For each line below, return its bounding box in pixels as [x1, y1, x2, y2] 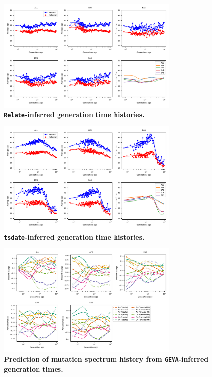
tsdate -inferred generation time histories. [4, 231, 145, 242]
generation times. [4, 363, 63, 374]
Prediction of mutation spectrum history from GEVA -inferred [4, 354, 209, 364]
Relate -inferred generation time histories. [4, 109, 145, 119]
